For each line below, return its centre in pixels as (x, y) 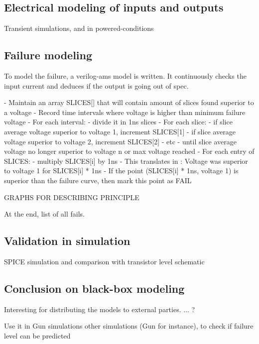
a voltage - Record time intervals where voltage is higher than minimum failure (125, 112)
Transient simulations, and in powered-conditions (79, 28)
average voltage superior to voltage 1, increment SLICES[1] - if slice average (120, 131)
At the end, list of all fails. (44, 214)
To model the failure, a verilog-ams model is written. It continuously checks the (125, 76)
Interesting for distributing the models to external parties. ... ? (100, 309)
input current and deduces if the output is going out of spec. (96, 85)
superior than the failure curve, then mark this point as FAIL (98, 180)
